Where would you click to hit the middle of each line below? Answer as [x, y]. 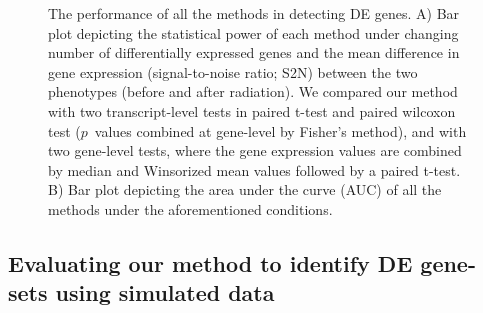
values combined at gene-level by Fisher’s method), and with [280, 130]
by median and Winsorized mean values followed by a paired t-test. [254, 169]
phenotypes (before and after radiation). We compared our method [253, 91]
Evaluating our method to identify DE [210, 262]
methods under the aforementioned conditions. [190, 208]
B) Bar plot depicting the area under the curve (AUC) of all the [245, 189]
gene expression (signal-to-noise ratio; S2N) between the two [233, 71]
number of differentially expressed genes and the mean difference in [254, 52]
